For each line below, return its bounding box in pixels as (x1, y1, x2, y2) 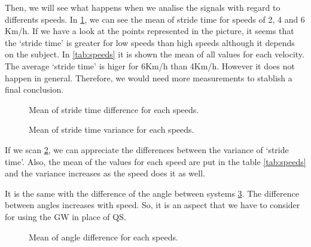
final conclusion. (5, 83, 64, 96)
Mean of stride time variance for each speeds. (29, 123, 194, 136)
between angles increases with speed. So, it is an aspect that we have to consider (5, 199, 300, 211)
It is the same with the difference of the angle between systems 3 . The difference (5, 187, 299, 199)
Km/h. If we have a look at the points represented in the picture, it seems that (5, 25, 294, 37)
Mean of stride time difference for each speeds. (29, 103, 199, 115)
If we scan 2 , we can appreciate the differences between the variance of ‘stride (5, 143, 289, 155)
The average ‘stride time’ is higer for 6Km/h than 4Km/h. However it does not (5, 59, 295, 72)
